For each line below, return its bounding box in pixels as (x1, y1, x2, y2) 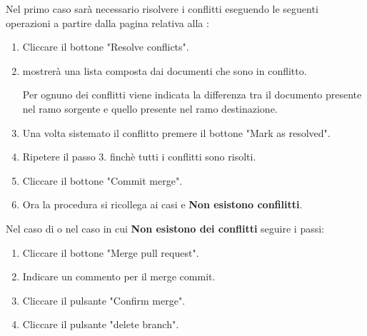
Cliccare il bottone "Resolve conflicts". (22, 39, 189, 54)
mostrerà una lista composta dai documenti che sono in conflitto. (22, 63, 307, 78)
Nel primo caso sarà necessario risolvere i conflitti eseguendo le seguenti (6, 1, 318, 16)
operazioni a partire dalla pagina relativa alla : (6, 15, 209, 30)
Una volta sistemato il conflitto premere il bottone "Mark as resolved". (22, 125, 331, 140)
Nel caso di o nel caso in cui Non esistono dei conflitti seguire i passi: (6, 220, 325, 235)
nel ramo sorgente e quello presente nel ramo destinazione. (22, 101, 278, 116)
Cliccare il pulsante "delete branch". (22, 317, 179, 332)
